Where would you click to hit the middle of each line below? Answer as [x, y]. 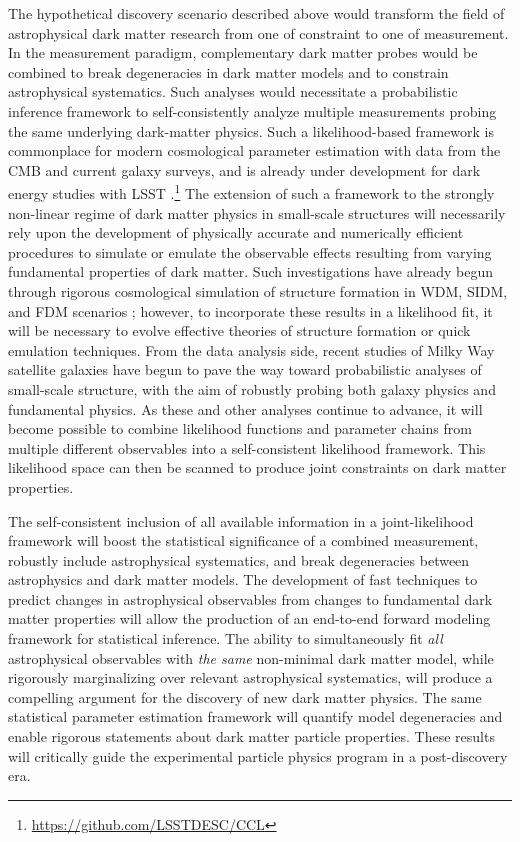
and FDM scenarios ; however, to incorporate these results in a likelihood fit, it [250, 310]
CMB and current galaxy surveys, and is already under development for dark [244, 169]
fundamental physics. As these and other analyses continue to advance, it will [245, 408]
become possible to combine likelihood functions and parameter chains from [240, 428]
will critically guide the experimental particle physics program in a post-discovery [258, 755]
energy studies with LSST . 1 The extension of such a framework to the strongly [251, 191]
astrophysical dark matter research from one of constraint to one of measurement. [258, 32]
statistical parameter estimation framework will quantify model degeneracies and [255, 716]
